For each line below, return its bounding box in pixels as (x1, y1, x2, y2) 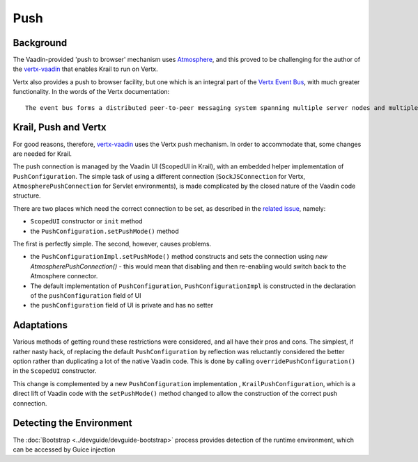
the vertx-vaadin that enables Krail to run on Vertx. (13, 65, 158, 73)
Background (13, 37, 68, 49)
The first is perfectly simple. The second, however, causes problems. (13, 240, 212, 248)
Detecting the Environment (13, 417, 132, 429)
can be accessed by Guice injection (13, 445, 116, 454)
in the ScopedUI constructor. (13, 367, 97, 375)
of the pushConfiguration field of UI (30, 292, 142, 299)
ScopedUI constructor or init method (30, 217, 143, 225)
